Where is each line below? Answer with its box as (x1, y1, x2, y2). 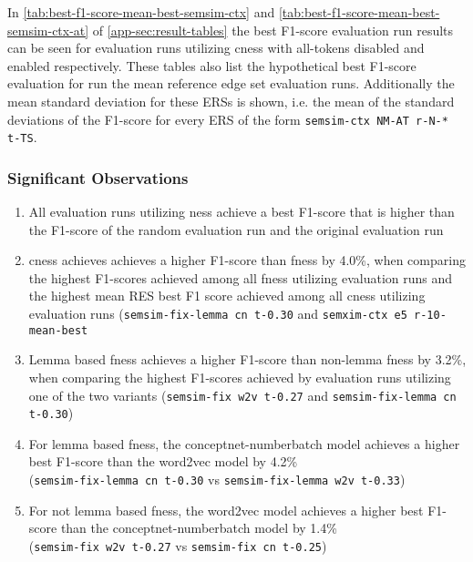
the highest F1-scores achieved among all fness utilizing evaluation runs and (28, 268, 453, 287)
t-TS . (7, 128, 37, 147)
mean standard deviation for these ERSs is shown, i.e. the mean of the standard (7, 91, 455, 110)
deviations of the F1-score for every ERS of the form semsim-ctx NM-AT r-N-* (7, 109, 448, 128)
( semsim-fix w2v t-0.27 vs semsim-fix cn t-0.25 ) (28, 536, 327, 555)
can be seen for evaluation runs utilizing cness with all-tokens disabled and (7, 38, 425, 57)
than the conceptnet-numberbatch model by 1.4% (60, 518, 337, 537)
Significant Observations (7, 166, 189, 189)
